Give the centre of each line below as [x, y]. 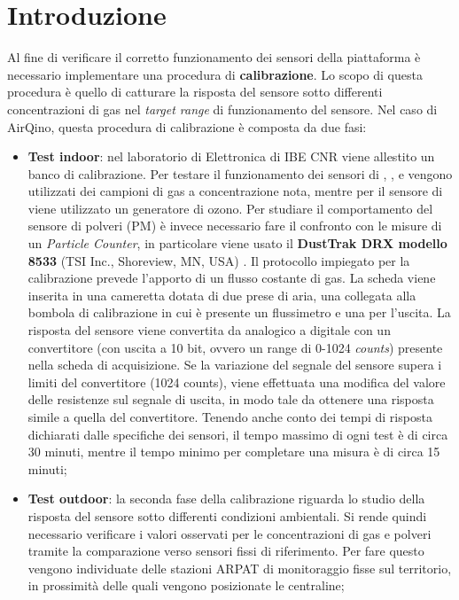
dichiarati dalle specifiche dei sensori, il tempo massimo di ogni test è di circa [238, 434]
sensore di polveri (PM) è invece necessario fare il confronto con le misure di [235, 226]
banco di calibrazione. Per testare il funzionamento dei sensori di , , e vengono [240, 173]
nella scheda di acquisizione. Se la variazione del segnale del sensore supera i [235, 365]
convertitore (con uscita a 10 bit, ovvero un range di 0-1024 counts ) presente [235, 347]
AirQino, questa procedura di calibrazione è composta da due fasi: [187, 126]
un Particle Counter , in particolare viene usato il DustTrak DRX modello [237, 243]
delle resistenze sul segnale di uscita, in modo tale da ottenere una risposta [231, 399]
